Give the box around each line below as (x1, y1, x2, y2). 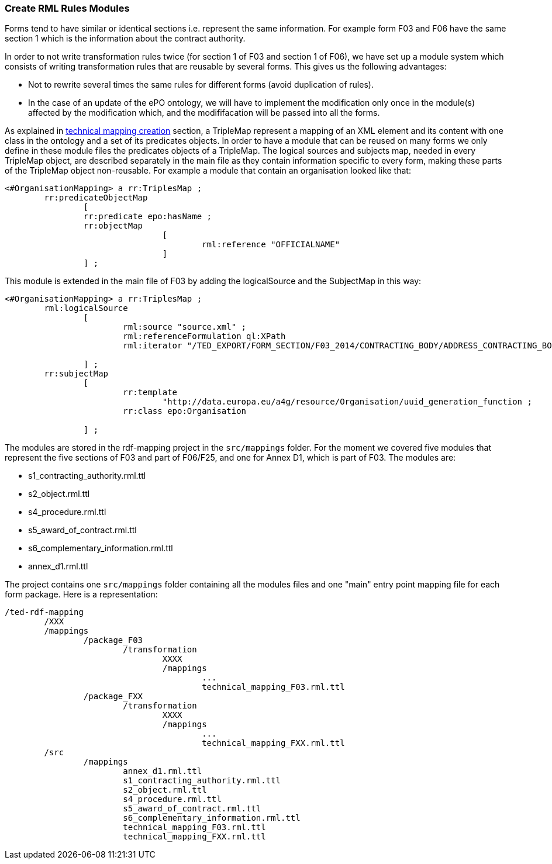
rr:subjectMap (44, 369, 109, 379)
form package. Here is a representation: (5, 589, 158, 600)
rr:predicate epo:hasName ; (83, 212, 212, 222)
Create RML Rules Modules (5, 2, 130, 14)
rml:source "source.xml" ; (123, 322, 247, 332)
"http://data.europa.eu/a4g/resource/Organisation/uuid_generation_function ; (162, 397, 532, 407)
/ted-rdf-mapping (5, 607, 84, 617)
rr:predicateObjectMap (44, 193, 148, 203)
